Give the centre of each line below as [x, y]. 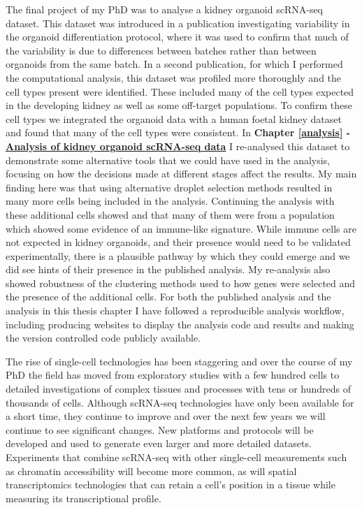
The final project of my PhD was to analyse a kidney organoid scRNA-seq [165, 9]
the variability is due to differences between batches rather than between [161, 50]
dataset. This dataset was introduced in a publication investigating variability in [178, 23]
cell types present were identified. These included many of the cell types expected [180, 91]
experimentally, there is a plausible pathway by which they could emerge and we [178, 255]
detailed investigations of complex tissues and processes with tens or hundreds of [178, 389]
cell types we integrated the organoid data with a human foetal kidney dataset [174, 118]
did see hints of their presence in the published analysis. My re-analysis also [168, 269]
